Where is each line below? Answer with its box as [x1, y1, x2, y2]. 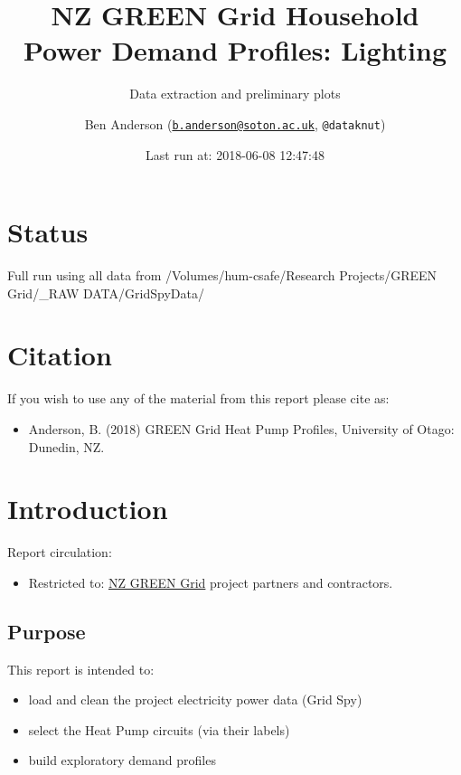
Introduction [7, 490, 168, 527]
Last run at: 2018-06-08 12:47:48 [146, 145, 325, 164]
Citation [7, 336, 112, 373]
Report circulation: [7, 543, 112, 562]
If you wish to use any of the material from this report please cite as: [7, 389, 390, 408]
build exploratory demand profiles [28, 751, 216, 770]
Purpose [7, 617, 86, 645]
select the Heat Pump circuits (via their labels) [28, 720, 290, 739]
